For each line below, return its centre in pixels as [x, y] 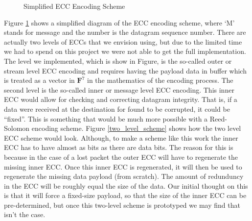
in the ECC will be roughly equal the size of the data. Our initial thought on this [126, 185]
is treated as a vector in [39, 80]
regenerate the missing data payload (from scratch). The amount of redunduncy [124, 176]
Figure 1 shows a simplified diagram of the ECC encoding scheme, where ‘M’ [119, 22]
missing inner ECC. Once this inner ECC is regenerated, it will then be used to [123, 166]
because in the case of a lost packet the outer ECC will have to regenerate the [121, 157]
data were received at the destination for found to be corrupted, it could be [117, 109]
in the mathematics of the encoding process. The [160, 80]
